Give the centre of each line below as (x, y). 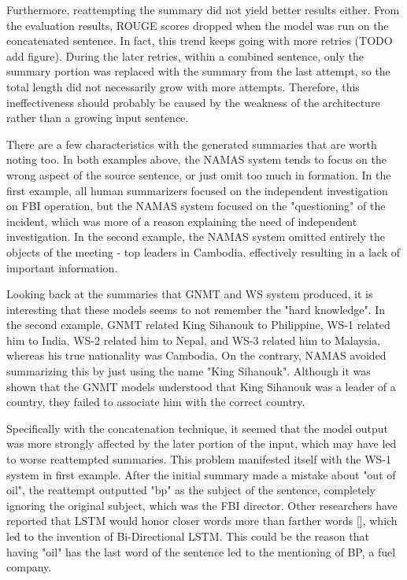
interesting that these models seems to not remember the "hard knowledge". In (196, 309)
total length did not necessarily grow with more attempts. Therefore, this (183, 86)
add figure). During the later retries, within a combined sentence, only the (185, 55)
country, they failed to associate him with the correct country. (156, 402)
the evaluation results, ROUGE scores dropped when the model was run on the (198, 25)
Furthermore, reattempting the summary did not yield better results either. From (203, 9)
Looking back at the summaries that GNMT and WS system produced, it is (190, 294)
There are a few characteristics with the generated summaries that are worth (192, 144)
